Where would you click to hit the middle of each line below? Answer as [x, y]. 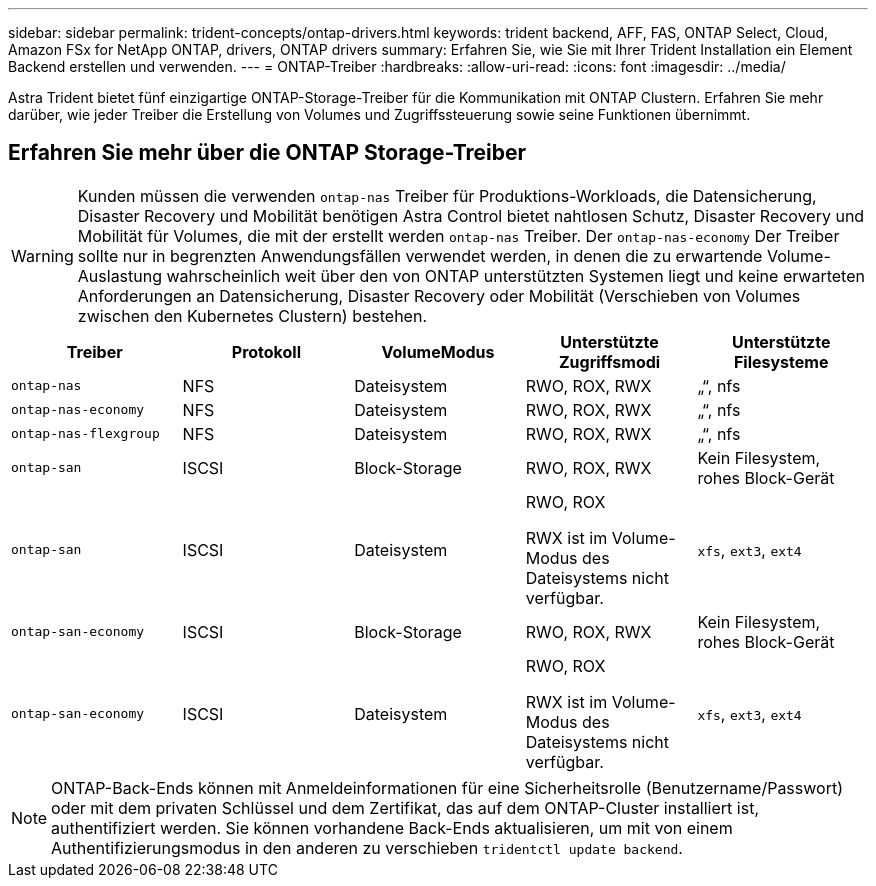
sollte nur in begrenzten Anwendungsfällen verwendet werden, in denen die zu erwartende [420, 255]
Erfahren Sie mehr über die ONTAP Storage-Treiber [267, 153]
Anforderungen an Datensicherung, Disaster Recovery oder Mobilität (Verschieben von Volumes [439, 295]
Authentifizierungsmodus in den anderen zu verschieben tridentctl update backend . [367, 847]
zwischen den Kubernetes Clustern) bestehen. [252, 315]
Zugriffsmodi [609, 361]
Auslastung [120, 275]
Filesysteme [781, 361]
